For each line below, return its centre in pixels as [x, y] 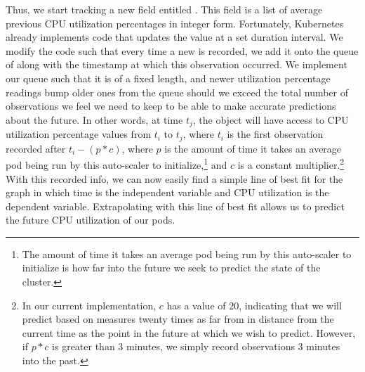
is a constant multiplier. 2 [291, 163]
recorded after [36, 148]
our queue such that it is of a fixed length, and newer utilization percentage [168, 78]
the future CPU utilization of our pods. [91, 220]
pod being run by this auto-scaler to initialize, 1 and [117, 163]
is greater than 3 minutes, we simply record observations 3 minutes [196, 346]
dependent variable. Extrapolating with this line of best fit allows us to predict [175, 206]
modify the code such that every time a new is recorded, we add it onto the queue [182, 50]
